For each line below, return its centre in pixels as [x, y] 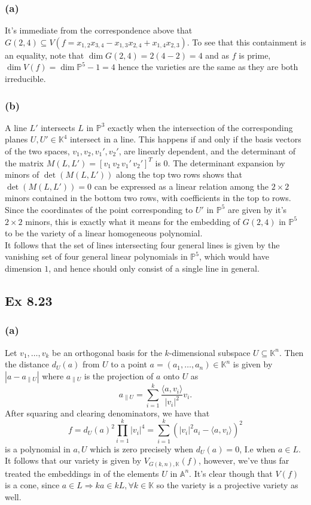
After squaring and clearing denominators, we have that [107, 413]
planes [16, 139]
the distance [27, 364]
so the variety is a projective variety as [227, 485]
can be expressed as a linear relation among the [181, 186]
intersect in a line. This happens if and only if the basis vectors [185, 139]
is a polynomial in [38, 448]
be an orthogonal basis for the [107, 352]
